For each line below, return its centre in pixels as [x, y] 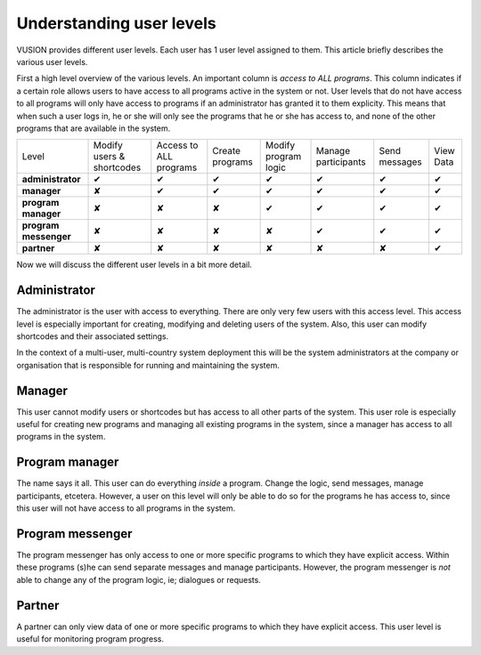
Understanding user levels [117, 23]
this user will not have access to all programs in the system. [126, 508]
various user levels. [52, 61]
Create [226, 151]
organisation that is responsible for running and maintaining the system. [148, 365]
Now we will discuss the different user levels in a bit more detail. [135, 265]
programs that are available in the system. [94, 128]
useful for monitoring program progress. [90, 639]
